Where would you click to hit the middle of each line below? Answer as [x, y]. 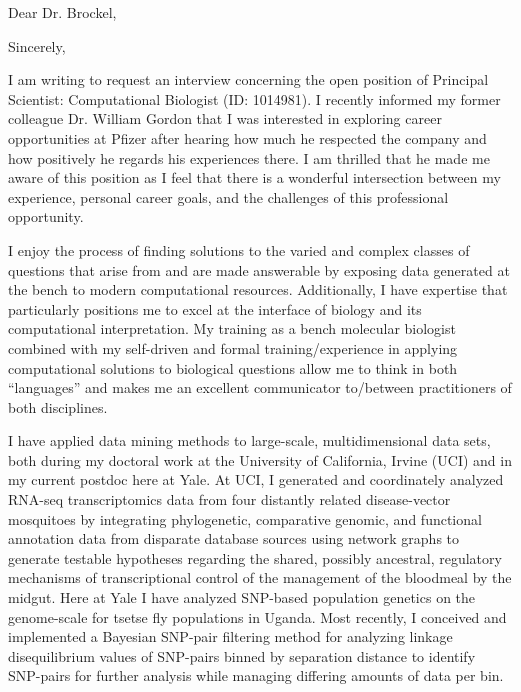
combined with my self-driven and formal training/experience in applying [233, 347]
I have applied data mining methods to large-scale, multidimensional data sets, [249, 440]
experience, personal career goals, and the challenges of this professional [228, 196]
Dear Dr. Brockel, [62, 12]
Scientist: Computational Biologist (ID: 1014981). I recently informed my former [254, 98]
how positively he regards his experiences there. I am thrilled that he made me [249, 157]
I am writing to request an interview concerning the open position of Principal [248, 79]
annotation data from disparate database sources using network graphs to [234, 538]
